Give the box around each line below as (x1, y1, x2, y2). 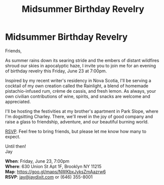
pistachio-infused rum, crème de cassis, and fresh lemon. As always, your (5, 88, 157, 94)
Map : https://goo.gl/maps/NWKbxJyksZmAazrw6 (5, 169, 106, 175)
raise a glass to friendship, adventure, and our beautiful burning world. (5, 119, 149, 124)
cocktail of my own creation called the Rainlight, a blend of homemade (5, 83, 149, 89)
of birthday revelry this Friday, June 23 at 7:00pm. (5, 68, 107, 74)
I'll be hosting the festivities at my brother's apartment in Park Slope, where (5, 108, 159, 114)
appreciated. (5, 98, 31, 105)
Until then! (5, 143, 26, 149)
